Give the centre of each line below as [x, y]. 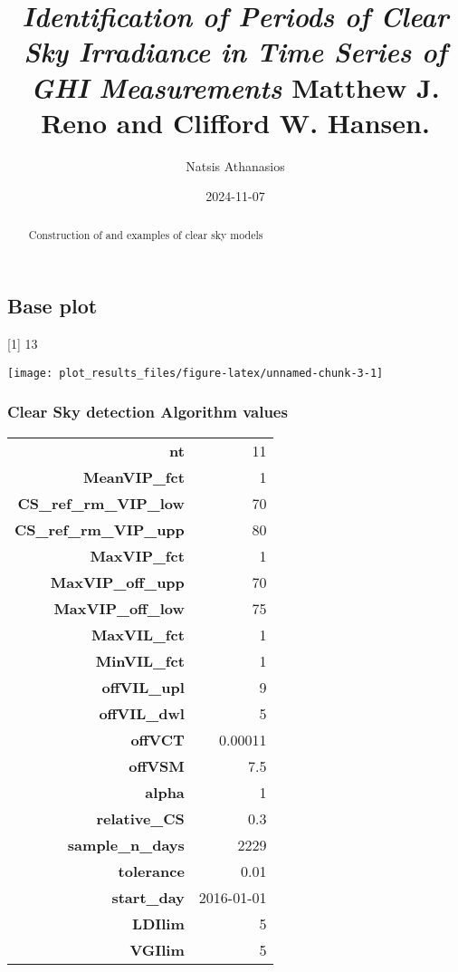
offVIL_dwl [142, 713]
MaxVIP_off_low [119, 608]
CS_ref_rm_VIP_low [101, 503]
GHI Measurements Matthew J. [235, 87]
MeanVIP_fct [134, 476]
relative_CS [140, 818]
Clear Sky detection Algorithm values [148, 412]
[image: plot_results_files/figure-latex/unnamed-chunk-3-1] [196, 373]
